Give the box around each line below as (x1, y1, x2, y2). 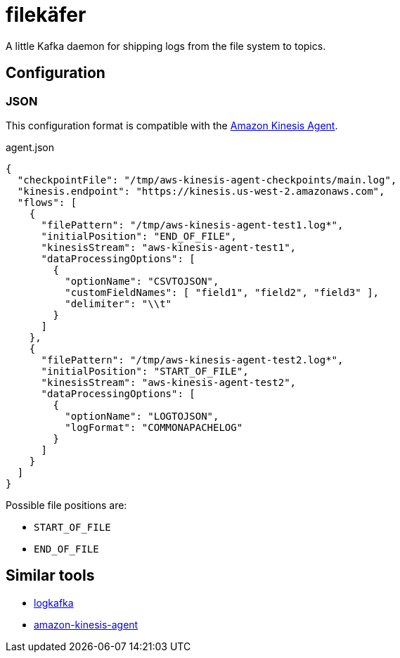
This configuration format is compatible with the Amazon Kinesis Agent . (6, 119, 338, 131)
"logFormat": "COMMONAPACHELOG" (65, 421, 243, 433)
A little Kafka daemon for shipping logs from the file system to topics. (6, 39, 326, 52)
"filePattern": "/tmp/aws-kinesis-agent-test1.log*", (41, 219, 344, 231)
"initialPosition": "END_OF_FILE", (41, 230, 237, 242)
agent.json (6, 141, 54, 153)
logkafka (34, 596, 74, 609)
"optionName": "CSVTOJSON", (65, 275, 219, 287)
